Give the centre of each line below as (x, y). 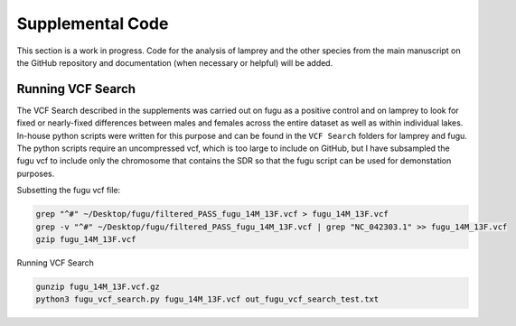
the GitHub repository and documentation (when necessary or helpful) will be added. (175, 62)
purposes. (36, 173)
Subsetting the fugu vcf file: (69, 191)
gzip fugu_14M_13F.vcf (86, 239)
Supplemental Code (93, 23)
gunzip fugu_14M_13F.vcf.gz (98, 286)
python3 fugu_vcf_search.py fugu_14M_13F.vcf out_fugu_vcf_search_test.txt (207, 299)
